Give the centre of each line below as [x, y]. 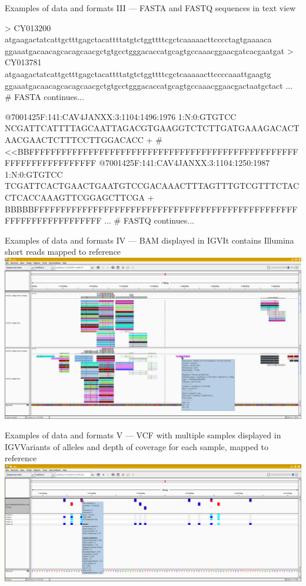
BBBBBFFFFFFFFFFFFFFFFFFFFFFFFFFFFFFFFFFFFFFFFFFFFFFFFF [151, 209]
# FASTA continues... [44, 97]
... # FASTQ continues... [149, 220]
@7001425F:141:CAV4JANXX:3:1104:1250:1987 [184, 163]
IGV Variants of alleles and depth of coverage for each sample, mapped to [137, 446]
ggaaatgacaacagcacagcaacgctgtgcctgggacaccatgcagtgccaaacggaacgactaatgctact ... [149, 85]
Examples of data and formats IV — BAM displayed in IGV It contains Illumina [149, 240]
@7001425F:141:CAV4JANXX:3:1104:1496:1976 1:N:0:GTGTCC [121, 116]
